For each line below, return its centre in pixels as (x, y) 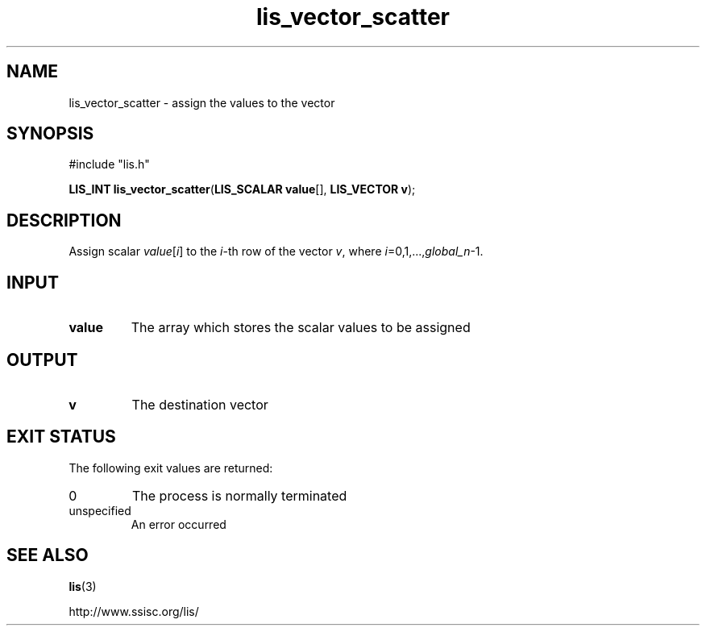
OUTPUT (42, 360)
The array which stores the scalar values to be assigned (301, 328)
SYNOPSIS (50, 134)
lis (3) (83, 586)
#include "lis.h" (109, 164)
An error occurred (179, 524)
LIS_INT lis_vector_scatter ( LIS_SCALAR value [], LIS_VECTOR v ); (242, 189)
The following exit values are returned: (171, 468)
